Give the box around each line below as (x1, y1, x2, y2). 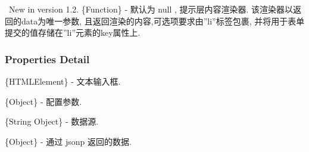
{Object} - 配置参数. (5, 95, 82, 107)
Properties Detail (5, 51, 90, 66)
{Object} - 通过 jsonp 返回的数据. (5, 135, 132, 147)
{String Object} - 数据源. (5, 115, 99, 128)
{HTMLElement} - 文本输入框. (5, 75, 121, 87)
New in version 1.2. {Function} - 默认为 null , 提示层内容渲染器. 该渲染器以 (8, 3, 294, 15)
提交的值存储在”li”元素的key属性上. (5, 26, 141, 39)
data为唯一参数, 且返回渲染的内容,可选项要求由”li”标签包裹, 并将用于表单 (21, 14, 305, 27)
